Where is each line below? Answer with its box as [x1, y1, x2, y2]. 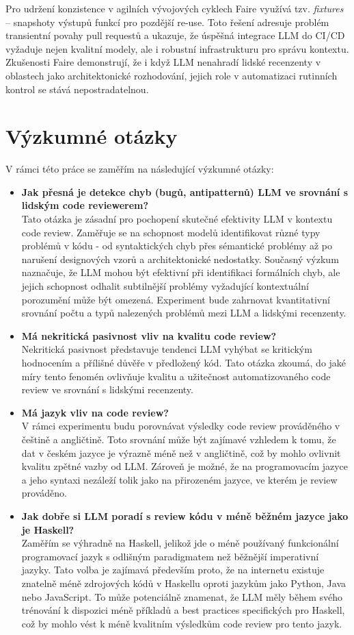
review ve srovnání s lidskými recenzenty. [21, 382, 193, 397]
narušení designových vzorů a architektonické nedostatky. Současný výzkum [21, 251, 339, 266]
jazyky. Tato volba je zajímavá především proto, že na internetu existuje [21, 562, 325, 577]
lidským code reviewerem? [21, 198, 149, 212]
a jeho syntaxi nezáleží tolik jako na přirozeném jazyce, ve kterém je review [21, 472, 338, 486]
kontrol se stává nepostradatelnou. [5, 82, 149, 96]
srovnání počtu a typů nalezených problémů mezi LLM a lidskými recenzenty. [21, 306, 346, 320]
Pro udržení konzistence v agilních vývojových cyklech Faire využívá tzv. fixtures [5, 1, 344, 15]
